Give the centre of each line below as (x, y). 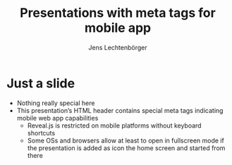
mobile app (118, 28)
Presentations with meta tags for (118, 13)
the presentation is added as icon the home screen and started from (126, 148)
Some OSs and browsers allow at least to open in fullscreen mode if (126, 140)
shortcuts (41, 133)
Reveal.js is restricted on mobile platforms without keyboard (114, 126)
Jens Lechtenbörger (118, 47)
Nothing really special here (56, 103)
